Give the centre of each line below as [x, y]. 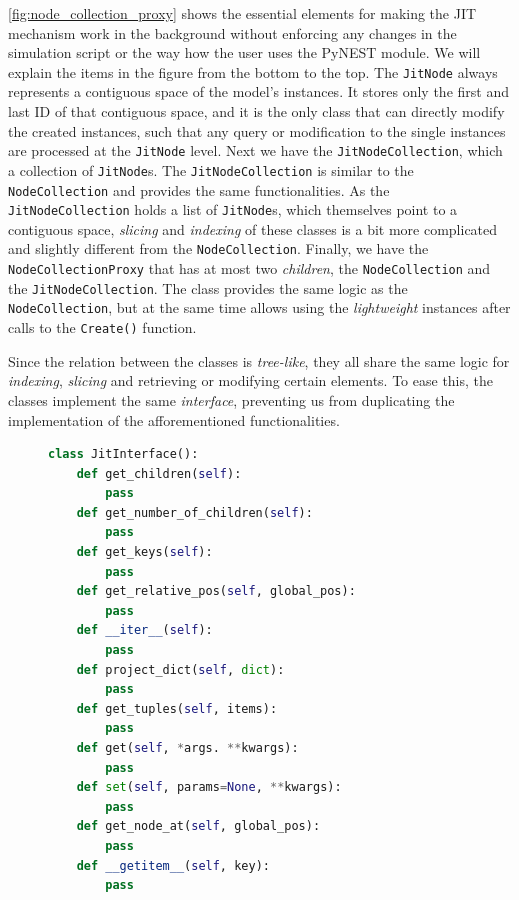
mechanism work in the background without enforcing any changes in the [232, 32]
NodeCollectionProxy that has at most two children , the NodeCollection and [249, 268]
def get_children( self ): [159, 473]
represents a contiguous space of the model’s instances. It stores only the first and [258, 91]
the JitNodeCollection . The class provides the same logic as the [208, 287]
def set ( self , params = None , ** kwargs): [209, 787]
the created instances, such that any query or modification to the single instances [257, 130]
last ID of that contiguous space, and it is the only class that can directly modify [256, 111]
